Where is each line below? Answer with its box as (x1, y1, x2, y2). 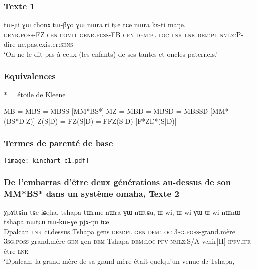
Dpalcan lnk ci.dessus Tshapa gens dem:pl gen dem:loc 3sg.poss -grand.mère (4, 226, 235, 236)
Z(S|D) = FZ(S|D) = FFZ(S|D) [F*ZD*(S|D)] (37, 116, 177, 126)
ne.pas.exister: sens (18, 39, 73, 49)
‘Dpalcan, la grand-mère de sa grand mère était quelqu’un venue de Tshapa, (4, 255, 235, 266)
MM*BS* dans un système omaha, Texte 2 (4, 187, 179, 200)
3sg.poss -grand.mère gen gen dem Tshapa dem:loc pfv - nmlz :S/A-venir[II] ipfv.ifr (4, 236, 251, 246)
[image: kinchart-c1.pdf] (4, 157, 89, 164)
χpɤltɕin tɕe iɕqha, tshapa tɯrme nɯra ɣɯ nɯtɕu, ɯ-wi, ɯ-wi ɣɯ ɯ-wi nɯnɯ (4, 206, 240, 217)
